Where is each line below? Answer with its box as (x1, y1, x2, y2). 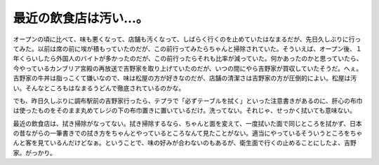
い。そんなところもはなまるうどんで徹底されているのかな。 (13, 84, 185, 92)
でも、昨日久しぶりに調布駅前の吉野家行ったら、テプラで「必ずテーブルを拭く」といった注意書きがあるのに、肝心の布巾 (13, 96, 363, 105)
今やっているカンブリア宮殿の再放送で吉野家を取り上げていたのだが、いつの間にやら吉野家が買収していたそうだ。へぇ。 (13, 64, 363, 73)
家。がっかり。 (13, 148, 56, 157)
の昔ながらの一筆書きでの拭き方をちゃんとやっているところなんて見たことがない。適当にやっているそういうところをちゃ (13, 129, 363, 138)
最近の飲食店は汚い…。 (13, 10, 149, 26)
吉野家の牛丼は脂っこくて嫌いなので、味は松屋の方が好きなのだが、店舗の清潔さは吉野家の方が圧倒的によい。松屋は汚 (13, 74, 357, 82)
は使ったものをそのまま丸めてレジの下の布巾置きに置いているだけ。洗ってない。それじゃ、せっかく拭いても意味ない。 (13, 106, 357, 115)
